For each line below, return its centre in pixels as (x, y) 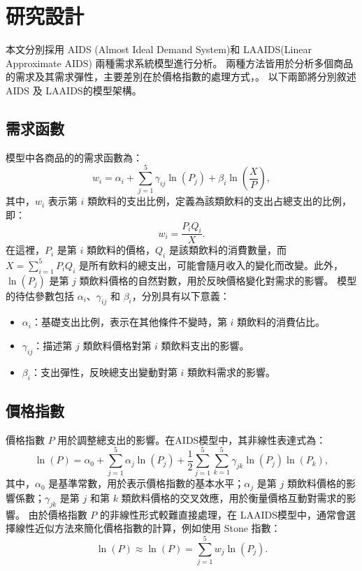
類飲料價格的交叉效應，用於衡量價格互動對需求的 (234, 497)
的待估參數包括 (40, 295)
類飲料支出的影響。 (205, 345)
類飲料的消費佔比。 (281, 322)
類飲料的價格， (121, 250)
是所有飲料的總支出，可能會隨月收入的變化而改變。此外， (211, 265)
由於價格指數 (58, 514)
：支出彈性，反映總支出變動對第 (104, 371)
